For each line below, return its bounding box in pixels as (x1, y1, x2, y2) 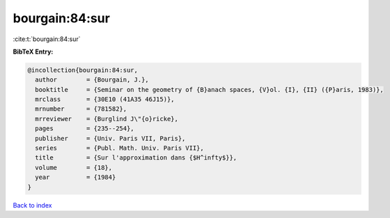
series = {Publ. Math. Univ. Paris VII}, (35, 144, 205, 153)
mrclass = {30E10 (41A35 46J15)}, (35, 95, 175, 104)
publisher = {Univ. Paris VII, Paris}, (35, 134, 186, 142)
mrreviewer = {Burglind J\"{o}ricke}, (35, 115, 179, 123)
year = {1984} (35, 173, 116, 181)
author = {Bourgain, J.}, (35, 76, 149, 84)
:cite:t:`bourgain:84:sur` (13, 35, 81, 43)
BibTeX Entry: (13, 47, 54, 56)
